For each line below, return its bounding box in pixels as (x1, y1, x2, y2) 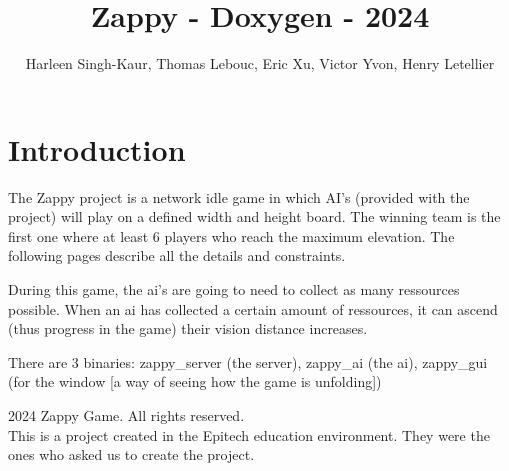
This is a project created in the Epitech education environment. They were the (8, 424, 490, 445)
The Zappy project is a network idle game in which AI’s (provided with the (8, 186, 470, 207)
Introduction (8, 128, 186, 169)
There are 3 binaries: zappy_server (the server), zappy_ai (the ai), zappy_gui (8, 351, 488, 372)
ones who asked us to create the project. (8, 444, 255, 465)
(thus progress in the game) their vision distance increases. (8, 318, 368, 339)
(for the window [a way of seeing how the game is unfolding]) (8, 371, 382, 392)
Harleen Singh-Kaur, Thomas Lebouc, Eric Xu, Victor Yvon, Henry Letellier (25, 53, 495, 74)
